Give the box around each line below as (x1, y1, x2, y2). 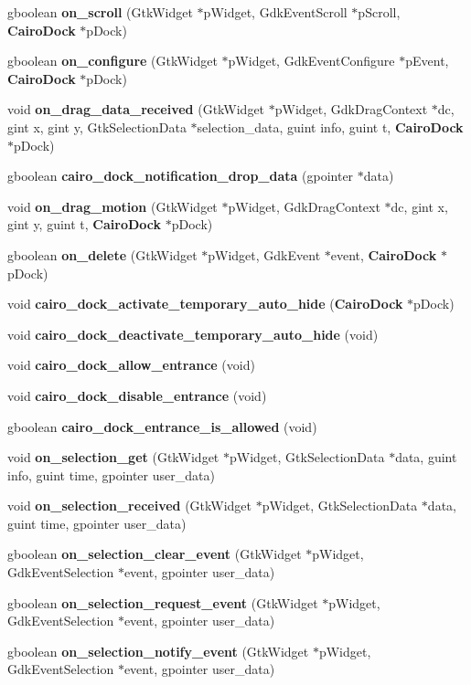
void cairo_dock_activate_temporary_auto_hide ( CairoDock (7, 294, 403, 313)
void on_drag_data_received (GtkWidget (7, 100, 265, 119)
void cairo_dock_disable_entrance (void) (7, 385, 267, 405)
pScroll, (358, 3, 401, 21)
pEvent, (405, 51, 449, 70)
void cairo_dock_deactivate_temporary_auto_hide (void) (7, 324, 379, 343)
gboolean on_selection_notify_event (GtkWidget (7, 641, 309, 660)
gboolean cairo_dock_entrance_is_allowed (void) (7, 416, 317, 436)
